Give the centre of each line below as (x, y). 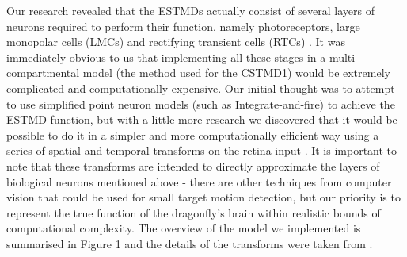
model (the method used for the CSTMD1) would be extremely (236, 73)
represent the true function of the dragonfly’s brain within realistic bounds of (194, 212)
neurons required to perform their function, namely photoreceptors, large (183, 26)
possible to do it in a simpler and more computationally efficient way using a (193, 134)
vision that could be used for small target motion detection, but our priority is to (203, 197)
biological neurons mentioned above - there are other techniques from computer (199, 181)
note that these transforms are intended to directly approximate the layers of (193, 165)
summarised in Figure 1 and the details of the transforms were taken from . (190, 243)
